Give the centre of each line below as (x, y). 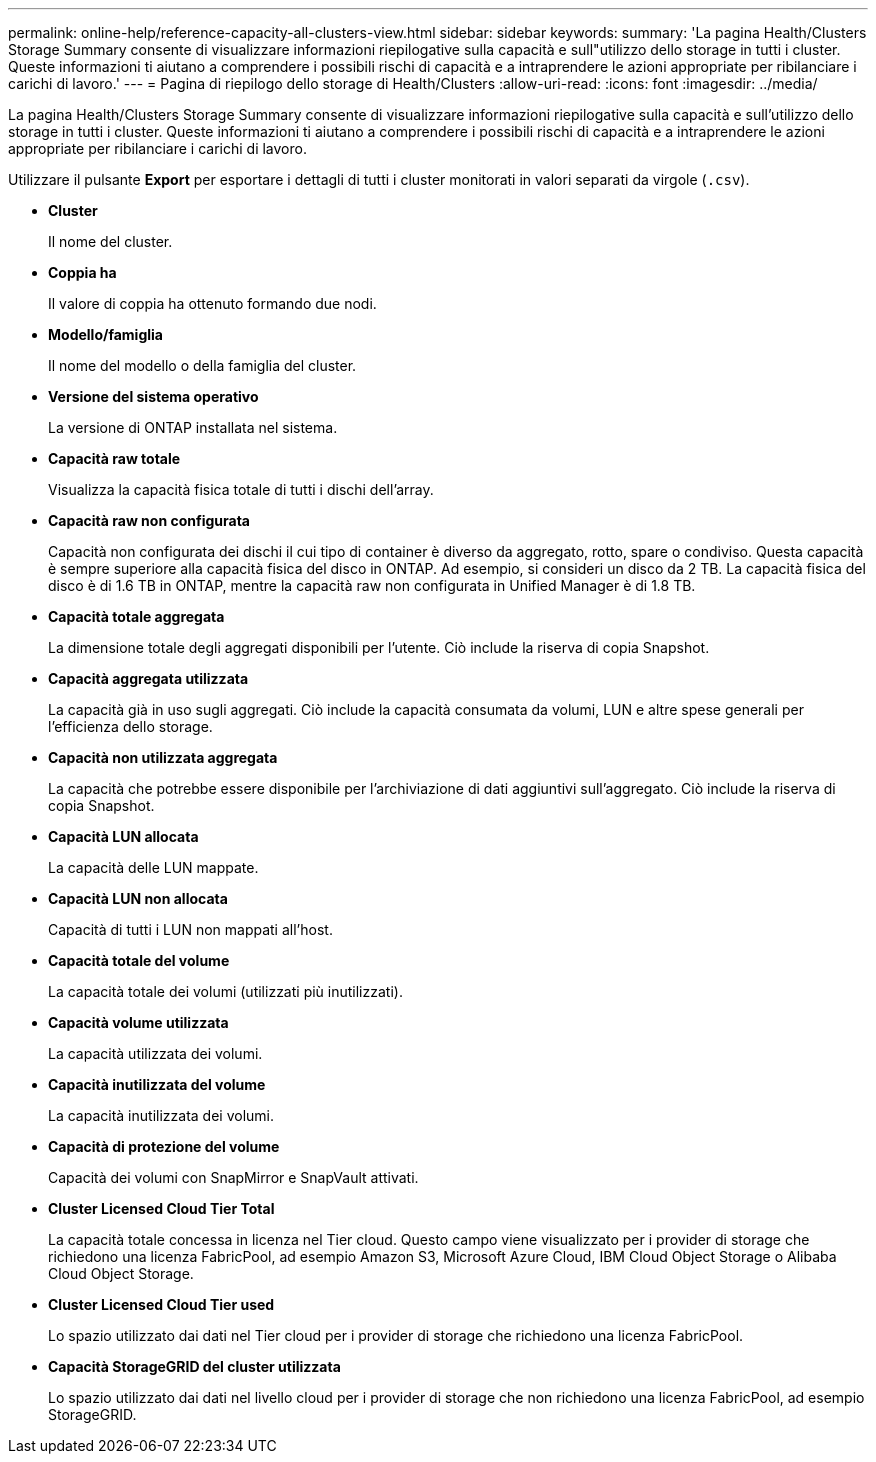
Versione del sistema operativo (153, 396)
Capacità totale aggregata (136, 616)
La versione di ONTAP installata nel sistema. (193, 427)
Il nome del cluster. (110, 241)
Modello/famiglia (105, 334)
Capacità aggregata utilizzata (148, 678)
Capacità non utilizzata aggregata (163, 757)
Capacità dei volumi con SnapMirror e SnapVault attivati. (233, 1177)
